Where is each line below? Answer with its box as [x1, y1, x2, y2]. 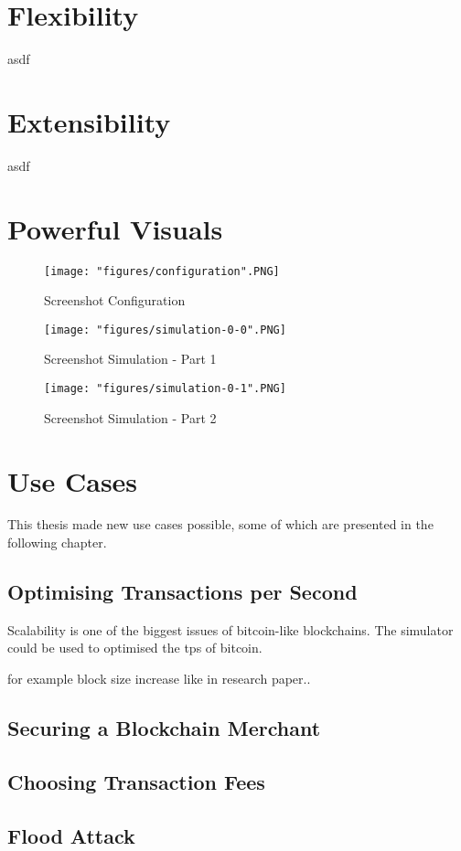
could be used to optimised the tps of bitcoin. [7, 638, 263, 657]
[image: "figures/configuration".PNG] [44, 264, 280, 278]
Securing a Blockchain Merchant [7, 714, 321, 741]
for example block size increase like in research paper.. [7, 669, 311, 688]
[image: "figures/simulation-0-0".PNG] [44, 323, 286, 336]
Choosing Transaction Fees [7, 767, 265, 795]
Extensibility [7, 102, 171, 140]
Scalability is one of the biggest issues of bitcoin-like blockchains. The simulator [7, 620, 454, 639]
